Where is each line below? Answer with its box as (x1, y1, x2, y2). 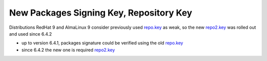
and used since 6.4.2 (9, 31, 52, 37)
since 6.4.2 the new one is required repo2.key (21, 47, 115, 53)
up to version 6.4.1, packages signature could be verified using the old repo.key (21, 40, 183, 46)
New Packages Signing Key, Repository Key (9, 7, 192, 18)
